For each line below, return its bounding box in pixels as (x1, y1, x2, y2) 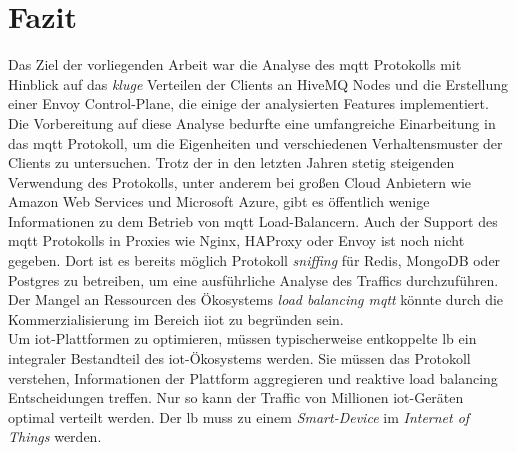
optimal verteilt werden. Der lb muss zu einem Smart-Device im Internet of (8, 406, 470, 427)
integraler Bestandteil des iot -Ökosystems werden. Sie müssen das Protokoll (8, 348, 471, 369)
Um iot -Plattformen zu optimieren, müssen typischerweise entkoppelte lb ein (8, 328, 477, 349)
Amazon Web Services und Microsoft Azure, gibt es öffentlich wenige (8, 191, 430, 212)
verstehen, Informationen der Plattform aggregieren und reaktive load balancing (8, 367, 498, 388)
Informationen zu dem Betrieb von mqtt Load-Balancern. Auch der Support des (8, 210, 498, 231)
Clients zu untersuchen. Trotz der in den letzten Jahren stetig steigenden (8, 152, 455, 173)
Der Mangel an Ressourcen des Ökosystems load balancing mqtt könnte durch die (8, 289, 504, 310)
